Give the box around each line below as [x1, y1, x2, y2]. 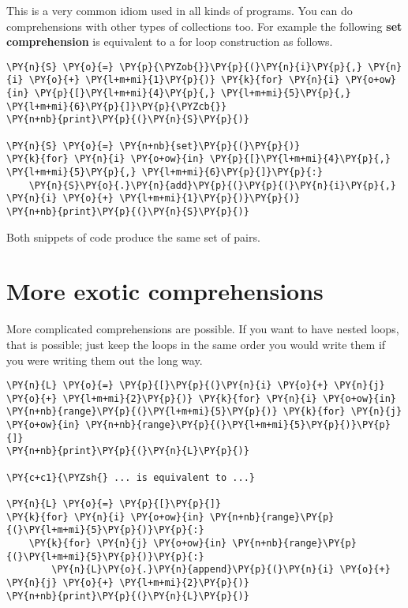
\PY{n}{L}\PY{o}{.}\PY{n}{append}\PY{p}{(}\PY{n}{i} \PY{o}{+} [51, 564, 391, 576]
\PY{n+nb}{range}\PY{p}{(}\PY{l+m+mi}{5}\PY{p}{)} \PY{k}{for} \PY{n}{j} [6, 406, 402, 418]
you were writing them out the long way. [6, 351, 203, 368]
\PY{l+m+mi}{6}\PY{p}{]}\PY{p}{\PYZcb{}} [6, 100, 227, 112]
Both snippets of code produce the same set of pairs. [6, 228, 260, 245]
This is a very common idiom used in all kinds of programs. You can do [6, 2, 353, 18]
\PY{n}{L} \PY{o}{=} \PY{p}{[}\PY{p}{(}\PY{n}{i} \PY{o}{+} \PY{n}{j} [6, 380, 385, 392]
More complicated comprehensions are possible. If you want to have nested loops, [6, 321, 399, 337]
